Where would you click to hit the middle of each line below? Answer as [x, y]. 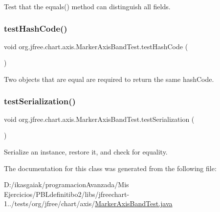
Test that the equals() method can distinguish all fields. [87, 6]
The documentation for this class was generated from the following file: [110, 168]
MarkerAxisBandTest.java [134, 203]
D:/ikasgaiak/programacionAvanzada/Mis [66, 184]
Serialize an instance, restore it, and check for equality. [86, 152]
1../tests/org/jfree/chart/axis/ [50, 203]
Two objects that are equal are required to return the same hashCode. [109, 79]
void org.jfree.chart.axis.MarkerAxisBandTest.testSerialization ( [99, 119]
